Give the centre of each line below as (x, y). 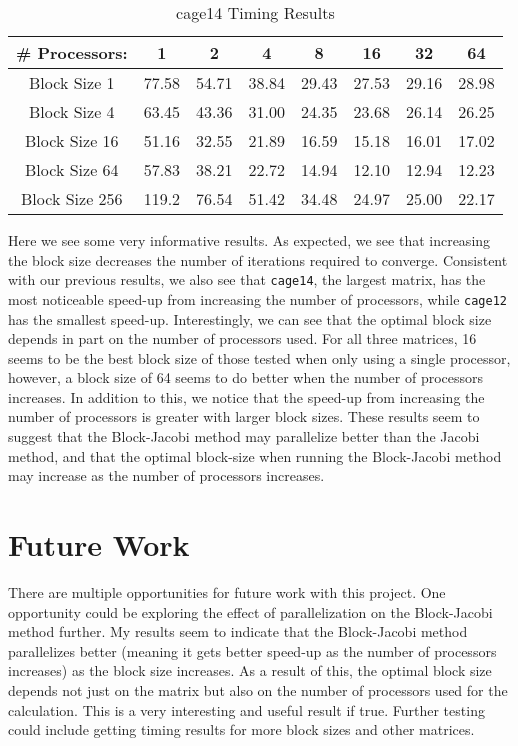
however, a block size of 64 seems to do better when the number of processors (246, 377)
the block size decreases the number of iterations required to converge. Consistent (258, 259)
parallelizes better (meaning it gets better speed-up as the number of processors (252, 650)
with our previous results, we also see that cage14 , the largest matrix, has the (247, 279)
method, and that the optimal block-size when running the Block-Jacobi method (255, 455)
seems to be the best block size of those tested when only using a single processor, (259, 357)
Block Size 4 (72, 111)
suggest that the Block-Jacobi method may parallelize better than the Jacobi (244, 436)
